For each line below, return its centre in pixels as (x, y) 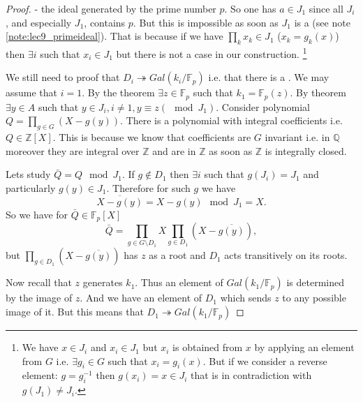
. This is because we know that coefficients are (152, 137)
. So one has (250, 8)
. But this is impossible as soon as (206, 22)
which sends (246, 298)
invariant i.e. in (297, 137)
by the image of (39, 298)
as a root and (177, 255)
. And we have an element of (141, 298)
